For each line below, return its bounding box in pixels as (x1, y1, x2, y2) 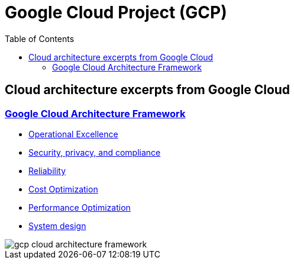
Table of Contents (5, 33, 75, 44)
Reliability (28, 165, 66, 176)
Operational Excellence (28, 128, 118, 139)
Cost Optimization (28, 183, 98, 194)
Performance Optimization (28, 202, 131, 213)
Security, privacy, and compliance (28, 147, 161, 157)
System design (28, 220, 86, 231)
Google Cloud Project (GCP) (5, 2, 227, 22)
